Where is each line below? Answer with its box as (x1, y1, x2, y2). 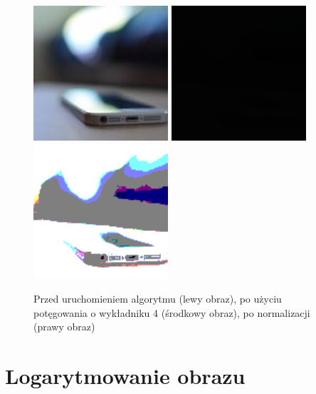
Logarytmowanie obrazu (5, 361, 246, 390)
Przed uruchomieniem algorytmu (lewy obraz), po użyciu (33, 291, 282, 306)
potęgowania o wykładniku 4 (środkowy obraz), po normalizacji (33, 305, 310, 320)
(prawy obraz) (33, 319, 95, 334)
